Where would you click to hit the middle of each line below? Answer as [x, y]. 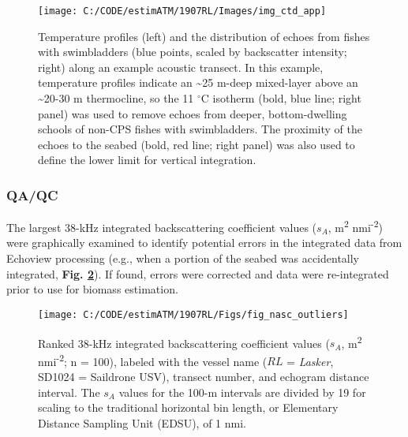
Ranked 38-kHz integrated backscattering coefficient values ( [184, 343]
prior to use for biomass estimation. [92, 289]
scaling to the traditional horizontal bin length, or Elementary [188, 407]
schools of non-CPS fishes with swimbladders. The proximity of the [200, 129]
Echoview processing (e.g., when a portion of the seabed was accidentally [183, 258]
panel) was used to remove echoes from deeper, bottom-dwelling [193, 113]
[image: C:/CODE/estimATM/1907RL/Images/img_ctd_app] [182, 11]
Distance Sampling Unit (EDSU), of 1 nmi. [142, 422]
